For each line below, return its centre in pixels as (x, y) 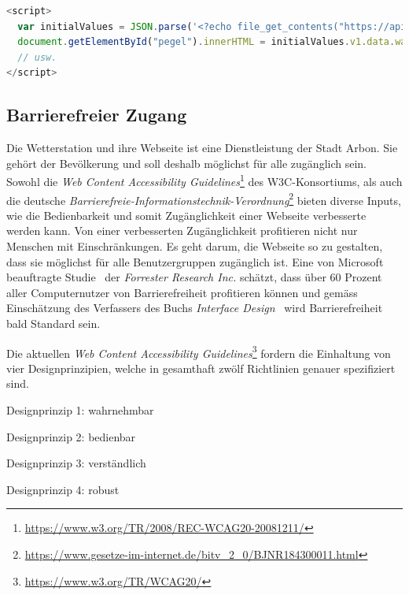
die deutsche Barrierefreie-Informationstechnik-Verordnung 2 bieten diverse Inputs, (204, 199)
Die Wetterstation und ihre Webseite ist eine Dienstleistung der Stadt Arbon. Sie (202, 148)
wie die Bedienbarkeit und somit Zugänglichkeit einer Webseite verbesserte (186, 215)
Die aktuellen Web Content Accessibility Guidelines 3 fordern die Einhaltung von (199, 351)
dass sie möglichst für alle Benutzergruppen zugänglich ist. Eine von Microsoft (195, 261)
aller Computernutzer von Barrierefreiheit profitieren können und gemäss (182, 292)
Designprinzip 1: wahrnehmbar (80, 410)
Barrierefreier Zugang (97, 115)
